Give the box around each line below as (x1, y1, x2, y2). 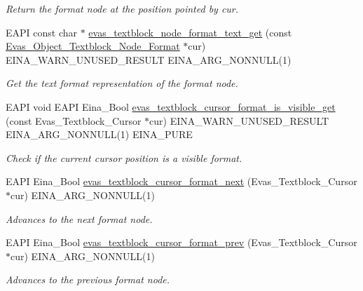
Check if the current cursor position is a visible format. (6, 150, 242, 165)
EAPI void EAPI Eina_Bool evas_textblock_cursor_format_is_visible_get (6, 99, 336, 114)
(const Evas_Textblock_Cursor (6, 113, 142, 128)
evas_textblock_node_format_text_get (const (88, 25, 292, 39)
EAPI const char (6, 25, 78, 39)
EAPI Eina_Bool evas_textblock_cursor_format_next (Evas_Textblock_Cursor (6, 174, 357, 189)
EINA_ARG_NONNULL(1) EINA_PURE (6, 127, 193, 142)
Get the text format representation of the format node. (6, 76, 238, 90)
